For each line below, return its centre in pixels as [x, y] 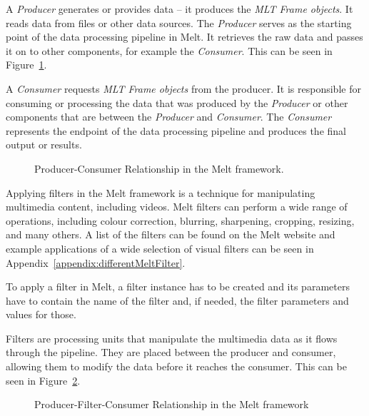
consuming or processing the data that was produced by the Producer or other [177, 102]
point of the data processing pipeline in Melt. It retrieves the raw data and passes [184, 37]
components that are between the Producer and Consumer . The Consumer [169, 117]
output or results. [44, 144]
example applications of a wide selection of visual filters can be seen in [160, 248]
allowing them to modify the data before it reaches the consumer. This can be [176, 366]
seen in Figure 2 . [43, 380]
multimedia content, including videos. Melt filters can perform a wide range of [177, 207]
